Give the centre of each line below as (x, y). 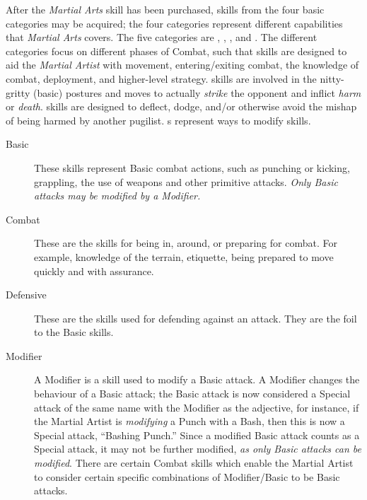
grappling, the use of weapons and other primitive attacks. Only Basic (186, 181)
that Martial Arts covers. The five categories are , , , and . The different (162, 37)
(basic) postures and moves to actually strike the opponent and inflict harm (197, 92)
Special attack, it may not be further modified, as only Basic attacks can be (198, 449)
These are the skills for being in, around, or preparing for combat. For (186, 243)
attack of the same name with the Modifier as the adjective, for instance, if (197, 407)
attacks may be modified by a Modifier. (117, 196)
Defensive (26, 295)
